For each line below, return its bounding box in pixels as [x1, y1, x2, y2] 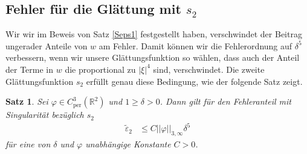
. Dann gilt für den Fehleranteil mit [160, 95, 291, 108]
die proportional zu [65, 63, 136, 75]
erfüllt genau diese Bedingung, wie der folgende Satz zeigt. [86, 75, 303, 87]
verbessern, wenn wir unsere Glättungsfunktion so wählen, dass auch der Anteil [5, 51, 300, 64]
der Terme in [5, 63, 54, 75]
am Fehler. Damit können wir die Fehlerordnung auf [99, 39, 292, 52]
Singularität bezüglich [5, 108, 84, 121]
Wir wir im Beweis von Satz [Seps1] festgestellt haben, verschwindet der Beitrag [5, 28, 302, 40]
